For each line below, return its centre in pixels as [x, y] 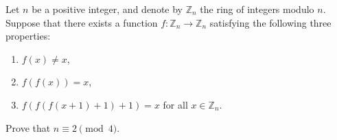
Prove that [28, 127]
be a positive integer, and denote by [107, 9]
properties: [28, 36]
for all [175, 104]
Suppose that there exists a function [82, 22]
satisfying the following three [270, 22]
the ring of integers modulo [257, 9]
